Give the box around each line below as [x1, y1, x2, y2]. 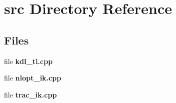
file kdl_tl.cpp [4, 55, 53, 66]
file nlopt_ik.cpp [4, 72, 61, 83]
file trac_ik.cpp [4, 89, 57, 99]
